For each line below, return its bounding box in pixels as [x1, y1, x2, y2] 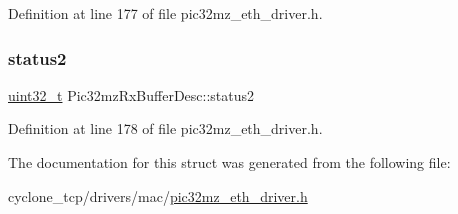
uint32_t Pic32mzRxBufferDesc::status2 [8, 84, 255, 105]
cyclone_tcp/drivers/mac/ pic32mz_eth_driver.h [8, 185, 308, 206]
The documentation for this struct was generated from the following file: [8, 152, 451, 172]
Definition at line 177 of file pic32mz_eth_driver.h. [8, 3, 323, 23]
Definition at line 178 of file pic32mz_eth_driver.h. [8, 118, 323, 139]
